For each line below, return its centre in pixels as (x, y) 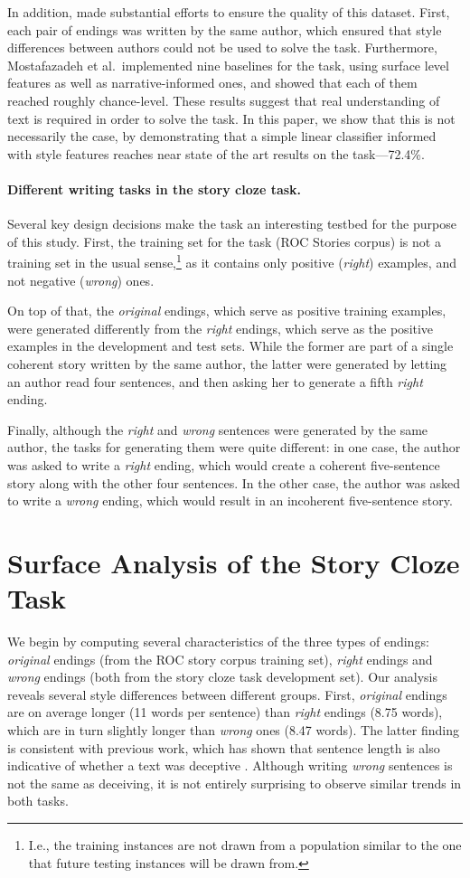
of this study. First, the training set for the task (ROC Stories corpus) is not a (224, 241)
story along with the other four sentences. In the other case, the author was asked (234, 482)
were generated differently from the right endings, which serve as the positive (221, 328)
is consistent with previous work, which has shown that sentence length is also (224, 747)
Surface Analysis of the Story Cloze (234, 562)
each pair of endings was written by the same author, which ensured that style (225, 29)
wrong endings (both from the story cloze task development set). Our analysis (222, 677)
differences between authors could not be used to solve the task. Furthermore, (222, 47)
